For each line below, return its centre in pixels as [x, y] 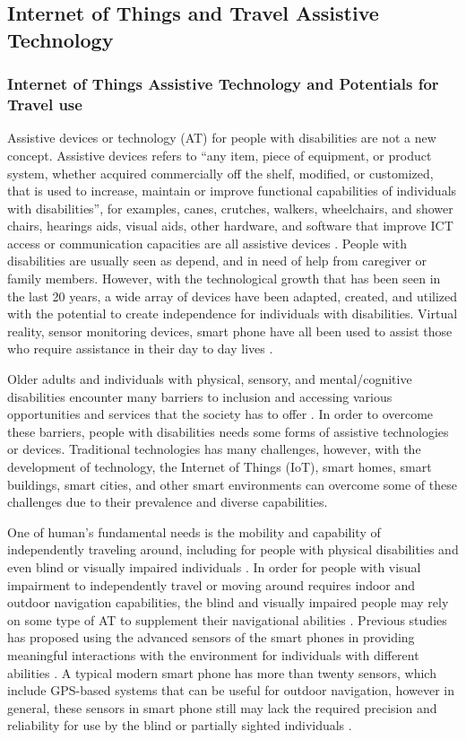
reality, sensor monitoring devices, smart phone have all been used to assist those [230, 331]
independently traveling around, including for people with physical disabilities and [233, 549]
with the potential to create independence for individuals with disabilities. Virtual [233, 313]
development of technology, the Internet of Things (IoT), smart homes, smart [220, 466]
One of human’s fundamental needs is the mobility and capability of [194, 531]
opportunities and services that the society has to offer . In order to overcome [220, 414]
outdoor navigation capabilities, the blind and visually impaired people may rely [228, 602]
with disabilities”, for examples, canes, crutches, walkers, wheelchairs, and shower [230, 208]
